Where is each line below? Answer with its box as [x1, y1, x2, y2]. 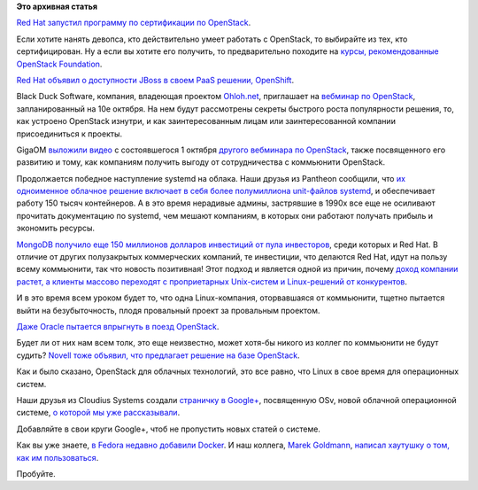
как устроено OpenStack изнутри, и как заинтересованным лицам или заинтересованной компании [16, 116, 396, 127]
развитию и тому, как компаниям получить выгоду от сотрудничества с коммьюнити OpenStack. [16, 157, 385, 167]
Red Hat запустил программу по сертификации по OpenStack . [16, 18, 251, 28]
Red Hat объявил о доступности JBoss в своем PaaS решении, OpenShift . [16, 74, 295, 85]
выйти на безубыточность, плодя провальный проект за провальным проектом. [16, 305, 320, 315]
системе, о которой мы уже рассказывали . [16, 408, 181, 418]
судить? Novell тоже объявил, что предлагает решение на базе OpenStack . [16, 350, 300, 361]
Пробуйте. [16, 468, 57, 478]
